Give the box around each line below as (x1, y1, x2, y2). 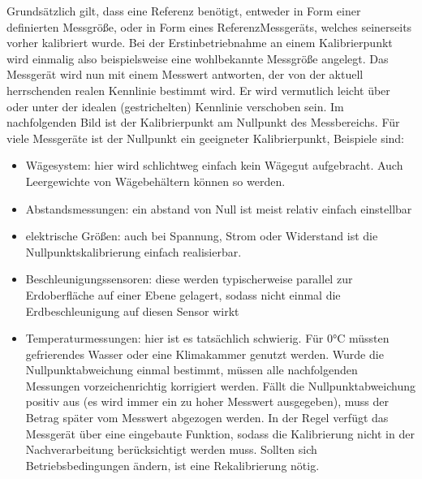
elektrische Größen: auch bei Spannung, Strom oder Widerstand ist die (25, 227, 378, 244)
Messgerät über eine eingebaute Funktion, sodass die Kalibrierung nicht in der (25, 425, 415, 442)
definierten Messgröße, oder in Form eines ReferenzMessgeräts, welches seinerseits (6, 18, 412, 35)
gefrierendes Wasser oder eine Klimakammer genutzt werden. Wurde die (25, 345, 384, 362)
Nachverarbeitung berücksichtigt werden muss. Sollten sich (25, 441, 317, 458)
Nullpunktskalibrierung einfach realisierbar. (25, 243, 242, 260)
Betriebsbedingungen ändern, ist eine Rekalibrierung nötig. (25, 456, 320, 473)
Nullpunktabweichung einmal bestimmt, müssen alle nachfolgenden (25, 361, 358, 378)
